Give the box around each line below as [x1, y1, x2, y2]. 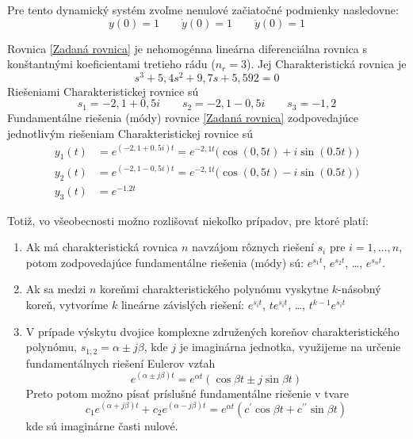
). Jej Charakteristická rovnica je [246, 55, 407, 72]
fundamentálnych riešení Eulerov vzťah [25, 354, 216, 371]
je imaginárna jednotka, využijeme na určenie [179, 338, 401, 355]
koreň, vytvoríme [25, 296, 109, 313]
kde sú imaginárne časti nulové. [25, 417, 178, 433]
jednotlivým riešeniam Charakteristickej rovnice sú [7, 124, 253, 141]
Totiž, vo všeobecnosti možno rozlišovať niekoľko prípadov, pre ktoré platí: [7, 212, 369, 228]
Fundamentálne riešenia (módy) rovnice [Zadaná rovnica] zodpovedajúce [7, 109, 358, 125]
